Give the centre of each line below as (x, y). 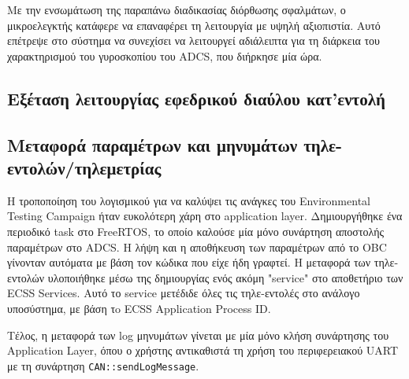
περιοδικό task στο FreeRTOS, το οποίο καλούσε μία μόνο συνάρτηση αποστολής (196, 231)
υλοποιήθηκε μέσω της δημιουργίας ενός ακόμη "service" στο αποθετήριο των (225, 277)
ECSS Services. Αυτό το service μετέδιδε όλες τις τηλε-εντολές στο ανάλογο (184, 293)
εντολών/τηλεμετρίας (84, 167)
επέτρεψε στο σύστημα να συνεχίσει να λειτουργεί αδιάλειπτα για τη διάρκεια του (193, 40)
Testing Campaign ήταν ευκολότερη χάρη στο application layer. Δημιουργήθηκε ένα (205, 216)
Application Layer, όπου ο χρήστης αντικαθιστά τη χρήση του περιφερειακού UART (203, 350)
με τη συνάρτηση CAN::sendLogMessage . (103, 365)
